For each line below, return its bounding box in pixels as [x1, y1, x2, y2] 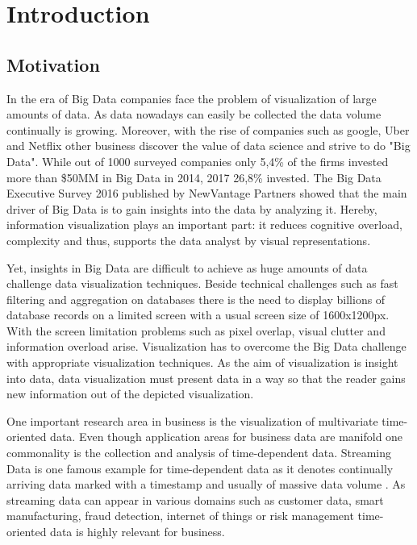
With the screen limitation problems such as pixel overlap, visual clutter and [6, 322, 386, 339]
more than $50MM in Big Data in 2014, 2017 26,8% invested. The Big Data [6, 168, 382, 185]
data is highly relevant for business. [50, 523, 225, 540]
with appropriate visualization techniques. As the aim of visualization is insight [6, 354, 398, 371]
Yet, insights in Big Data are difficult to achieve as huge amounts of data [6, 259, 368, 276]
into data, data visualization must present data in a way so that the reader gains [6, 369, 406, 386]
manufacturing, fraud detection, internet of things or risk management [6, 507, 354, 524]
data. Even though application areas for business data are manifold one [50, 428, 403, 445]
